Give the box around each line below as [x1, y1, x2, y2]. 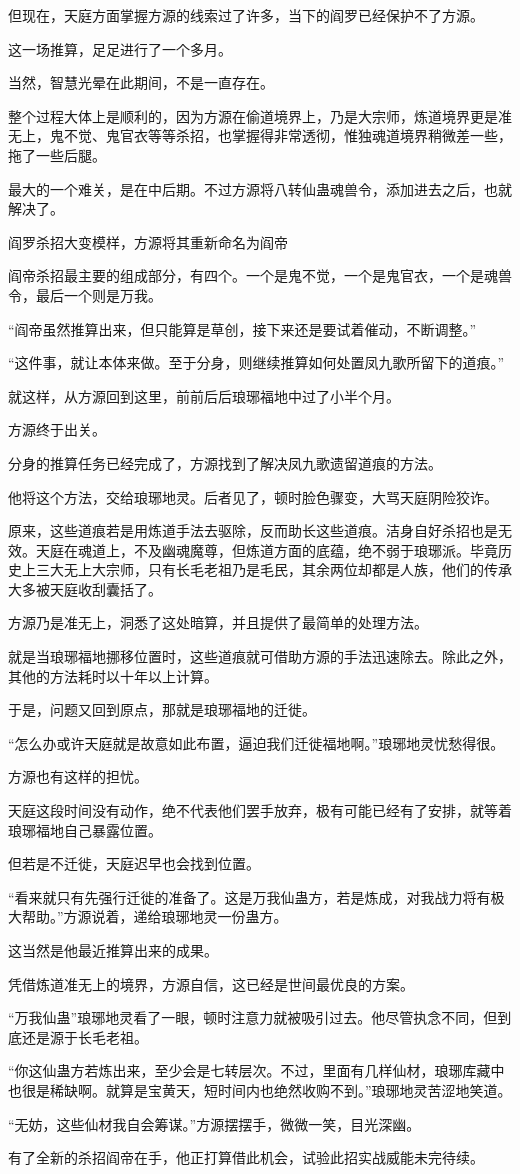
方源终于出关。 [8, 419, 106, 440]
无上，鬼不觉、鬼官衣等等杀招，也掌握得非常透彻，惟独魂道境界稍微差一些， [8, 125, 512, 146]
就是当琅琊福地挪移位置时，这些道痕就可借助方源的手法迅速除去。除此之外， [8, 646, 512, 667]
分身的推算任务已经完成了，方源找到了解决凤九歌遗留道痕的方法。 [8, 452, 442, 473]
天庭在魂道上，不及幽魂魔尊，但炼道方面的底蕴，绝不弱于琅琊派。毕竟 [35, 539, 498, 560]
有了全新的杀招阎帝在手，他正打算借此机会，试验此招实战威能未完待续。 [8, 1147, 484, 1168]
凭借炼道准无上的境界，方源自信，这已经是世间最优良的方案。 [8, 973, 414, 994]
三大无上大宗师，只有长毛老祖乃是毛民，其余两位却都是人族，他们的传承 [35, 559, 512, 580]
